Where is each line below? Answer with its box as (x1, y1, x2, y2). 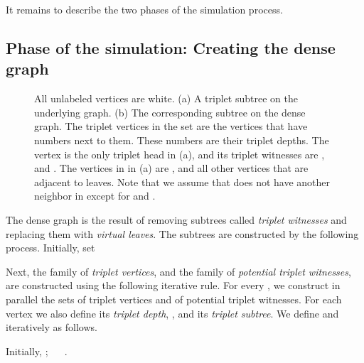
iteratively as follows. (6, 320, 97, 335)
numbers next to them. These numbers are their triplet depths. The (34, 132, 329, 147)
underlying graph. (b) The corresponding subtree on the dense (34, 104, 306, 119)
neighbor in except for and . (34, 188, 156, 203)
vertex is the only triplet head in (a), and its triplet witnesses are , (34, 146, 325, 161)
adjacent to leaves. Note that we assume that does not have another (34, 174, 331, 189)
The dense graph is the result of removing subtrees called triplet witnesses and (6, 212, 347, 227)
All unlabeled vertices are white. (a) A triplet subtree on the (34, 91, 298, 106)
